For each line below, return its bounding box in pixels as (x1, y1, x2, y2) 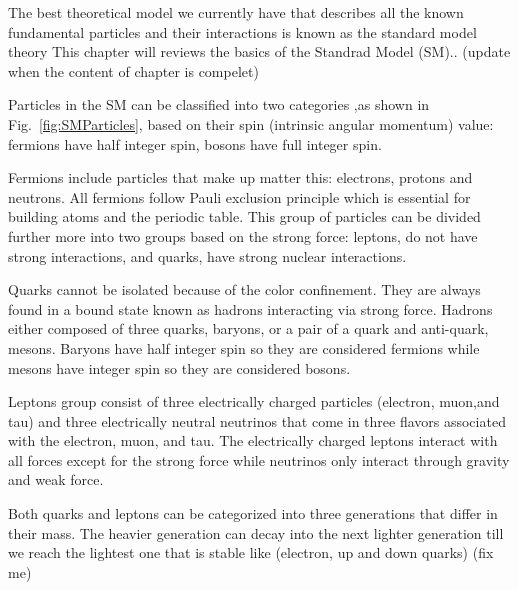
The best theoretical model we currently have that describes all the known (8, 2, 464, 22)
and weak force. (8, 469, 104, 490)
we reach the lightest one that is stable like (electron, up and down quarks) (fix (8, 542, 494, 563)
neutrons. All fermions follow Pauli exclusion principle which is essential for (8, 186, 471, 207)
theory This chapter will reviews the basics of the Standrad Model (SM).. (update (8, 41, 511, 62)
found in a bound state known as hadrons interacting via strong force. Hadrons (8, 298, 493, 319)
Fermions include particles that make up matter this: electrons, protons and (8, 167, 473, 188)
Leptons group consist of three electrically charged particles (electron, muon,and (8, 391, 500, 412)
